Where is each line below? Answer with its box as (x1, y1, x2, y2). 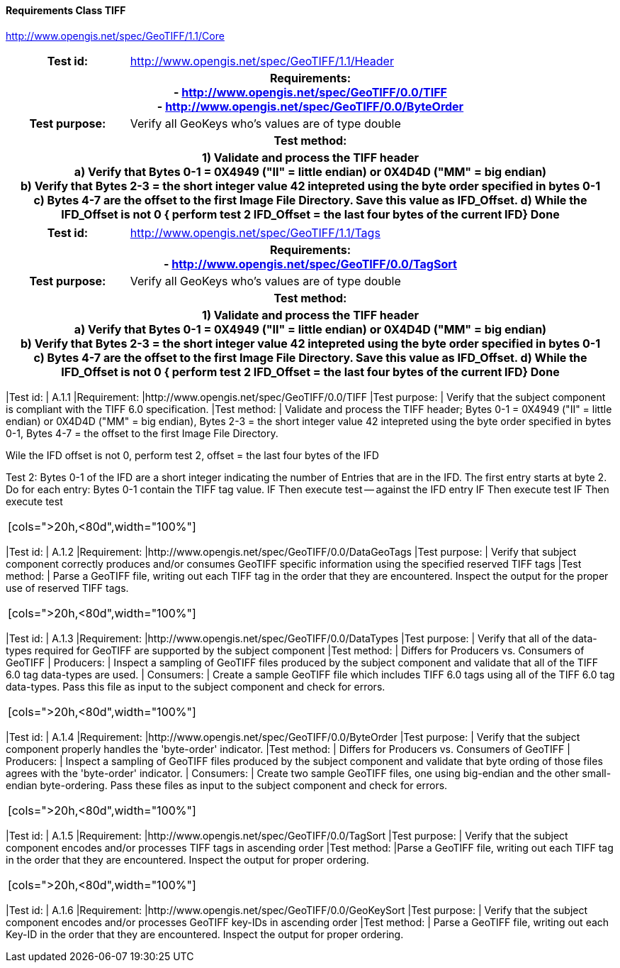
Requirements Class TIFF (6, 4, 126, 16)
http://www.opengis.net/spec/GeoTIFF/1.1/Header (130, 53, 394, 68)
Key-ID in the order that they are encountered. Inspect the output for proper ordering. (6, 928, 404, 940)
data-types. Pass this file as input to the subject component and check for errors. (6, 680, 385, 693)
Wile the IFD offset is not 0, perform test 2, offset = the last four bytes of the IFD (6, 449, 379, 461)
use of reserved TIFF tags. (6, 581, 129, 594)
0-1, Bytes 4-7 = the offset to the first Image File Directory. (6, 427, 278, 439)
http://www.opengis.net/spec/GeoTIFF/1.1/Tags (130, 225, 381, 240)
